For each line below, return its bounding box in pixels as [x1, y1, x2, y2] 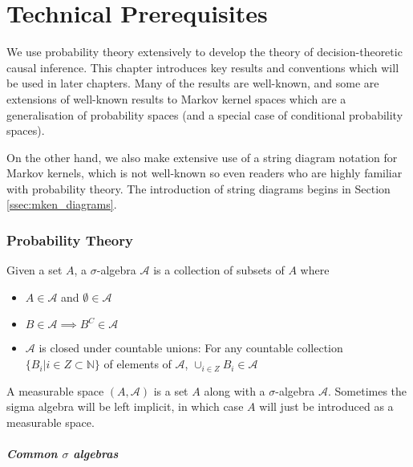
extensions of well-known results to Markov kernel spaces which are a [6, 90, 346, 107]
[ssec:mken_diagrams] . [6, 196, 117, 213]
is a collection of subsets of [153, 262, 285, 278]
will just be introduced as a [259, 398, 394, 415]
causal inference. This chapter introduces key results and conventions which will [6, 59, 399, 75]
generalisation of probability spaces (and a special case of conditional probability [6, 106, 403, 123]
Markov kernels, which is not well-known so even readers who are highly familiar [6, 164, 403, 181]
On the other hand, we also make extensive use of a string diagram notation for [6, 148, 398, 165]
